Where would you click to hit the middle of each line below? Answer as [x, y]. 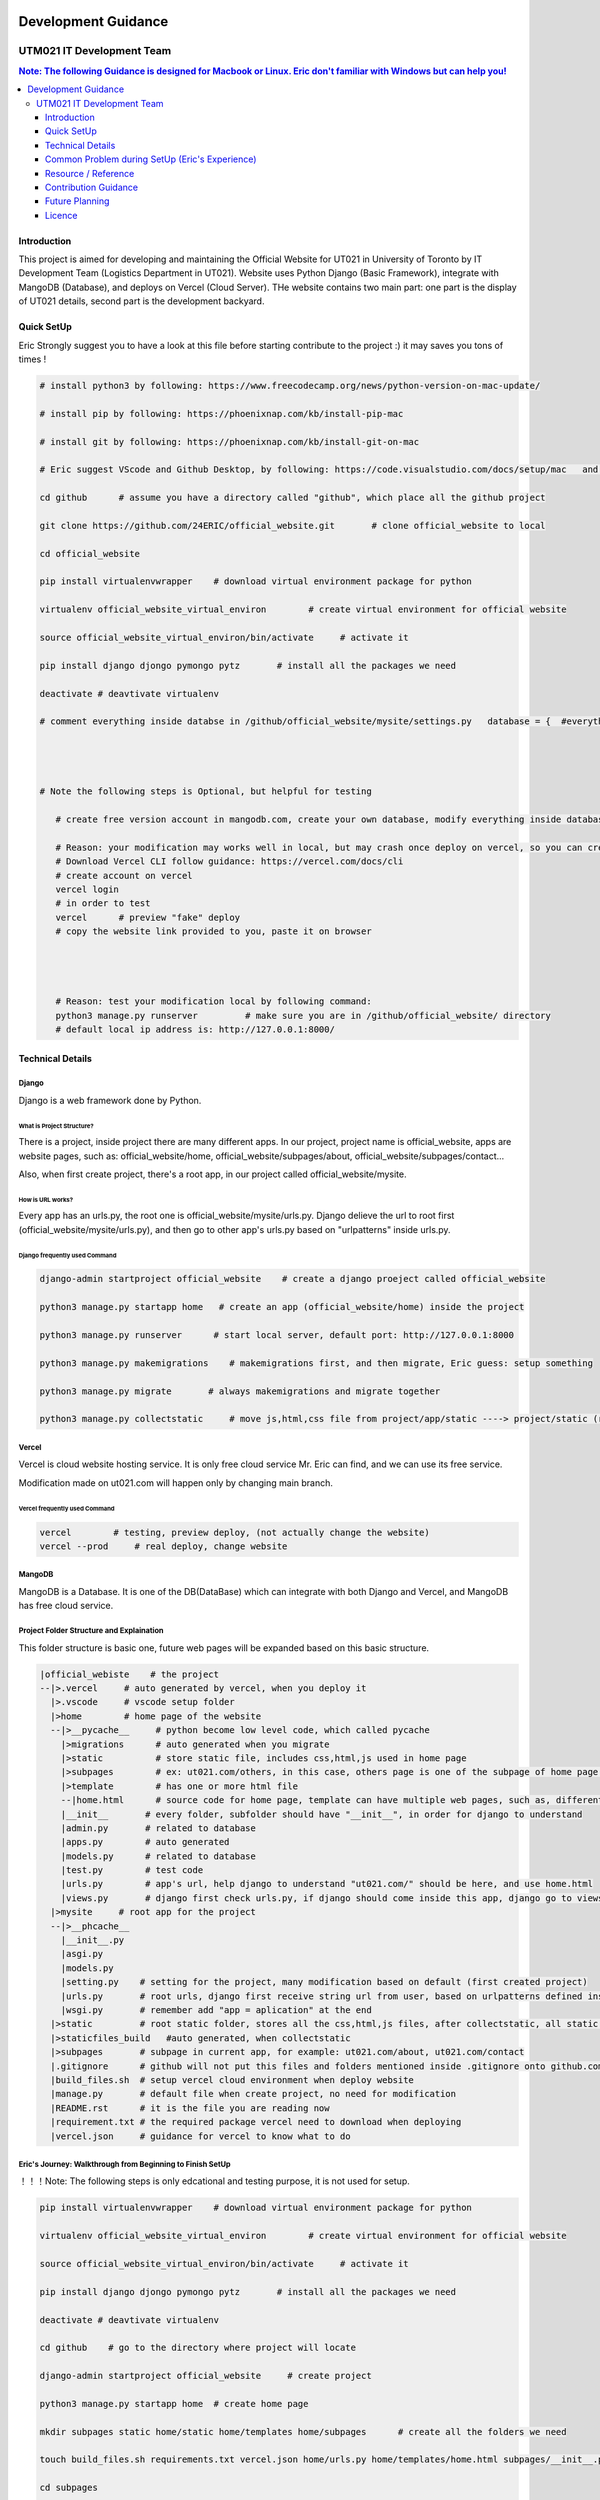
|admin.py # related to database [158, 1828]
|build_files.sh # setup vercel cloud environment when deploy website [232, 2079]
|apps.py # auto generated [145, 1842]
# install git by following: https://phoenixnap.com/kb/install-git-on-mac [229, 441]
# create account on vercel [124, 875]
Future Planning [77, 201]
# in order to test [103, 903]
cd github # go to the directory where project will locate [198, 2348]
